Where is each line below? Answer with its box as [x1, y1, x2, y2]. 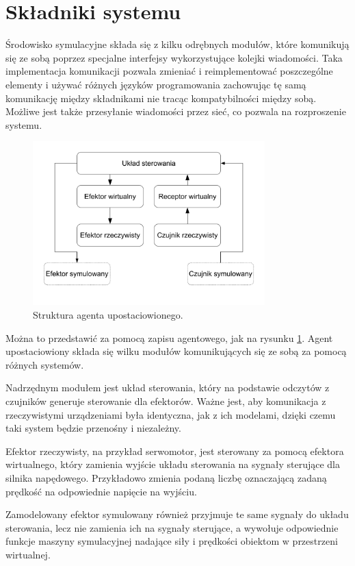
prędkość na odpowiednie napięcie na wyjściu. [5, 484, 197, 498]
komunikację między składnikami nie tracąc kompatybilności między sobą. [5, 90, 317, 105]
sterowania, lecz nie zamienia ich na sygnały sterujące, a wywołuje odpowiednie [5, 520, 339, 534]
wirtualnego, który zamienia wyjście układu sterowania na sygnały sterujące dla [5, 457, 340, 471]
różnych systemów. [5, 357, 84, 371]
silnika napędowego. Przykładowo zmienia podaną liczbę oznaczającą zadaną [5, 470, 327, 484]
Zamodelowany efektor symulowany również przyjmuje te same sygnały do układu [5, 507, 349, 521]
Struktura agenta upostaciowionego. [33, 308, 183, 322]
